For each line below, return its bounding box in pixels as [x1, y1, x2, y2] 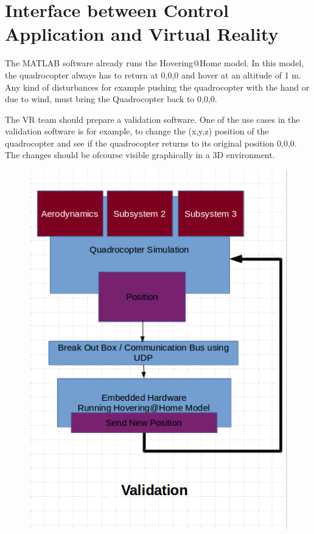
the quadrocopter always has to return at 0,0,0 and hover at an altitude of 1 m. [5, 68, 301, 81]
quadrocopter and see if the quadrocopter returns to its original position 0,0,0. [5, 136, 297, 149]
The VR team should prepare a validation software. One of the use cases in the [5, 113, 300, 125]
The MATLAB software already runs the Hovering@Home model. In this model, [5, 57, 304, 69]
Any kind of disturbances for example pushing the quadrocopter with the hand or [5, 80, 310, 93]
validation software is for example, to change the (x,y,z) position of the [5, 125, 269, 137]
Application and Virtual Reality [5, 21, 279, 46]
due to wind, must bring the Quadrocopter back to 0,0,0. [5, 92, 217, 105]
